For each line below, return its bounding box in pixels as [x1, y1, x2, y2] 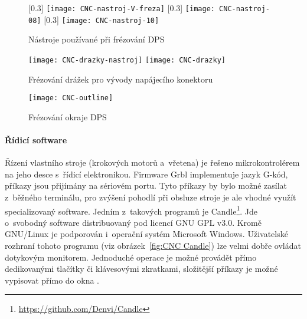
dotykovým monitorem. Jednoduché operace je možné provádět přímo [5, 251, 257, 263]
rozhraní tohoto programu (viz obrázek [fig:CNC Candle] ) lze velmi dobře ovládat [5, 239, 301, 252]
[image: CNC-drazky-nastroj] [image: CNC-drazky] [28, 55, 226, 64]
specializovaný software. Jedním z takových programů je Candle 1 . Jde [5, 203, 258, 217]
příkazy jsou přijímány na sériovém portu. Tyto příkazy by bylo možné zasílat [5, 179, 288, 192]
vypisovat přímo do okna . [5, 274, 99, 286]
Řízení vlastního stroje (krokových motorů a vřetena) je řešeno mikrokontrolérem [5, 156, 300, 169]
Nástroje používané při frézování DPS [28, 33, 165, 45]
